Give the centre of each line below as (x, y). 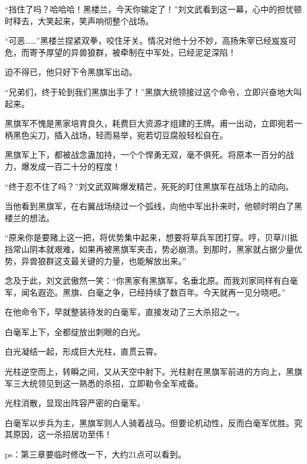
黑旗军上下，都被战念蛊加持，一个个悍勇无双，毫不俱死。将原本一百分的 (145, 155)
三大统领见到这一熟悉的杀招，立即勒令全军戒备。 (108, 383)
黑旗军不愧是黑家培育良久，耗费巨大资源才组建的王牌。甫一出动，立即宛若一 (153, 123)
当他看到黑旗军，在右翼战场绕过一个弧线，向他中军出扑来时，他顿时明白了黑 (153, 206)
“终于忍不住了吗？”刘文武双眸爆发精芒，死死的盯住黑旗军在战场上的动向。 (149, 186)
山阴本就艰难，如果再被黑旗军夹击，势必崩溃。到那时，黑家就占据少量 (157, 249)
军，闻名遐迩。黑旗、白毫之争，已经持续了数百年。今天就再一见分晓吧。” (145, 292)
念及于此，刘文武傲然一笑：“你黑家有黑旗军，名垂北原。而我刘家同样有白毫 (151, 280)
